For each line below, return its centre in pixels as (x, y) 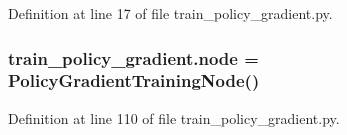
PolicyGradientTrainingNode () (134, 80)
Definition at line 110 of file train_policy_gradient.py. (174, 117)
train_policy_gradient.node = (133, 57)
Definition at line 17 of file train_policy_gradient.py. (170, 13)
